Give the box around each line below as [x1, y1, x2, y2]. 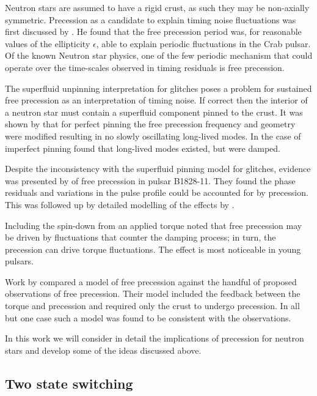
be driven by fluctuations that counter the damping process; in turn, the [5, 231, 276, 244]
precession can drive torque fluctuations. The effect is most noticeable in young [5, 242, 301, 255]
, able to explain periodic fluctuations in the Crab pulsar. [96, 37, 311, 50]
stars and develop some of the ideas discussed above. [5, 343, 202, 356]
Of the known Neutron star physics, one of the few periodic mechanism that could [5, 49, 313, 62]
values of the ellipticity [5, 37, 90, 50]
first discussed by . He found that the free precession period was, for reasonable [5, 25, 302, 38]
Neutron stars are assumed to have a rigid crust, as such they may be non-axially [5, 1, 310, 13]
